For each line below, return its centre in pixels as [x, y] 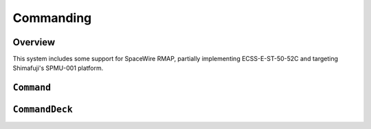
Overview [34, 42]
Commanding [52, 18]
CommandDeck [43, 109]
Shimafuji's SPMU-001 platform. [58, 68]
